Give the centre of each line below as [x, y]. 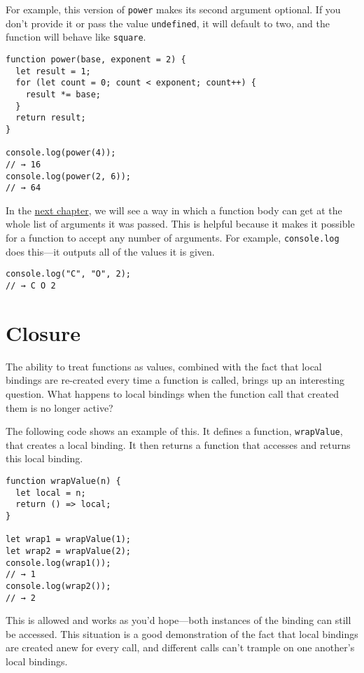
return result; [51, 118]
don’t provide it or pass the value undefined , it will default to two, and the [168, 23]
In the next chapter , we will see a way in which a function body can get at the [174, 210]
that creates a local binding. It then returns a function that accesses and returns [178, 444]
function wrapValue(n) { [63, 481]
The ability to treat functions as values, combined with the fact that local [164, 366]
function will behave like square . [76, 37]
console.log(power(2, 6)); [68, 176]
